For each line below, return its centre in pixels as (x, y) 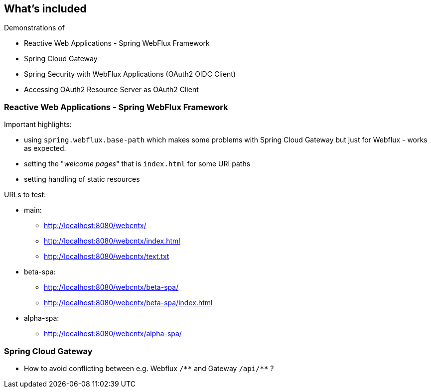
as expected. (45, 148)
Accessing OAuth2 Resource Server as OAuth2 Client (111, 90)
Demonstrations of (34, 28)
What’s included (45, 9)
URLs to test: (25, 195)
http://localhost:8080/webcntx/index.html (112, 241)
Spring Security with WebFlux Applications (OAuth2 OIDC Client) (130, 74)
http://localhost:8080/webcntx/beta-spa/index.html (128, 303)
